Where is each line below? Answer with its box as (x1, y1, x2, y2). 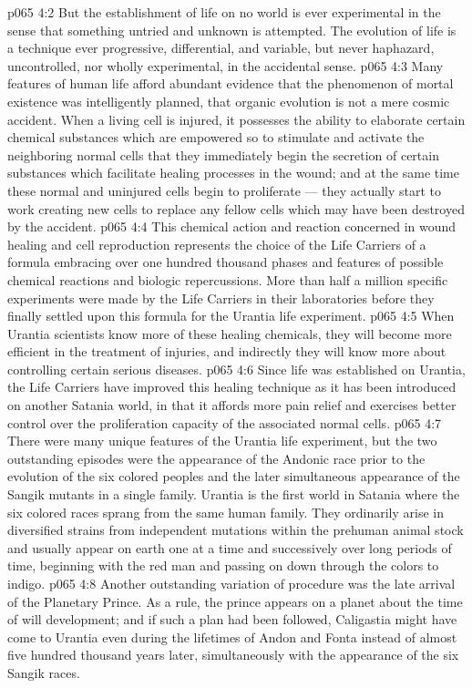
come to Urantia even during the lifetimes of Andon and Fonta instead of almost (7, 627, 457, 646)
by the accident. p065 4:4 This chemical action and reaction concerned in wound (7, 217, 457, 236)
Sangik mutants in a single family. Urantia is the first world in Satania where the (7, 485, 460, 504)
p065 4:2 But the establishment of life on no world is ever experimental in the (7, 3, 441, 21)
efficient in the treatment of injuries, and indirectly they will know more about (7, 342, 446, 361)
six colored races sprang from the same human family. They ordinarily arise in (7, 502, 444, 521)
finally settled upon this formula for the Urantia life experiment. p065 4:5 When (7, 306, 455, 325)
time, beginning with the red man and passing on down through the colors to (7, 556, 439, 575)
